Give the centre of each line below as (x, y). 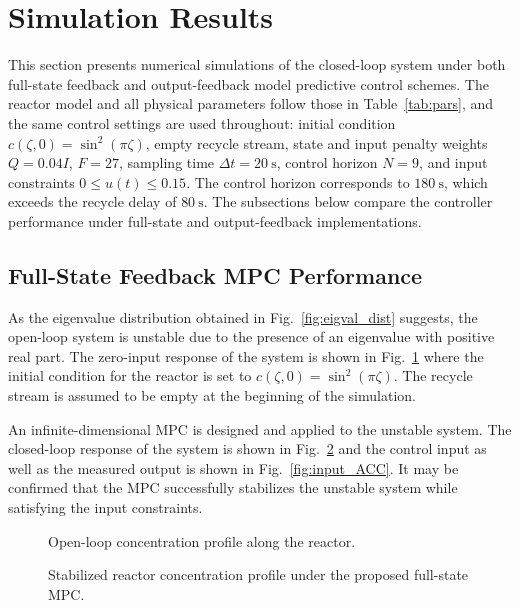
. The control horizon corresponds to (298, 181)
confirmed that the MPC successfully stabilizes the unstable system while (233, 487)
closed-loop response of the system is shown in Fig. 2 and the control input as (247, 448)
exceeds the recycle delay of (92, 201)
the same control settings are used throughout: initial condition (202, 122)
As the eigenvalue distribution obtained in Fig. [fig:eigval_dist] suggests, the (243, 316)
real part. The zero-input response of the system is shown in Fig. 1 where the (246, 355)
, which (465, 181)
